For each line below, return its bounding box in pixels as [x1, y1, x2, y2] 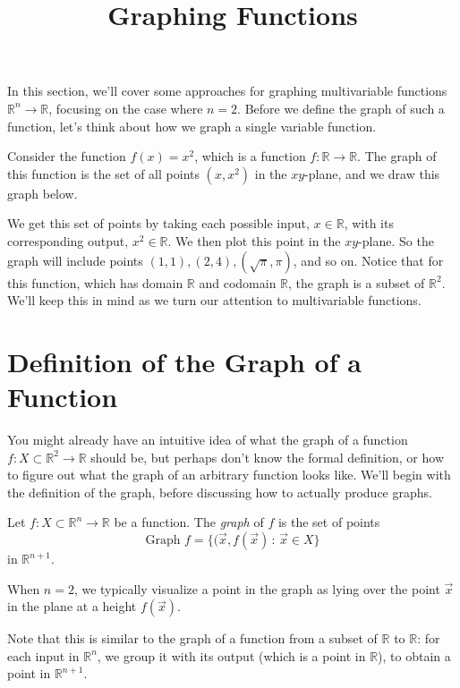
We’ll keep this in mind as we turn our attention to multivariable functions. [7, 291, 422, 310]
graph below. [7, 183, 78, 202]
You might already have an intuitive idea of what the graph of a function [7, 430, 408, 449]
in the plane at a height [7, 597, 137, 616]
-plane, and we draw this [304, 164, 440, 183]
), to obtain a [378, 646, 451, 665]
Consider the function [7, 147, 126, 166]
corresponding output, [7, 231, 129, 250]
